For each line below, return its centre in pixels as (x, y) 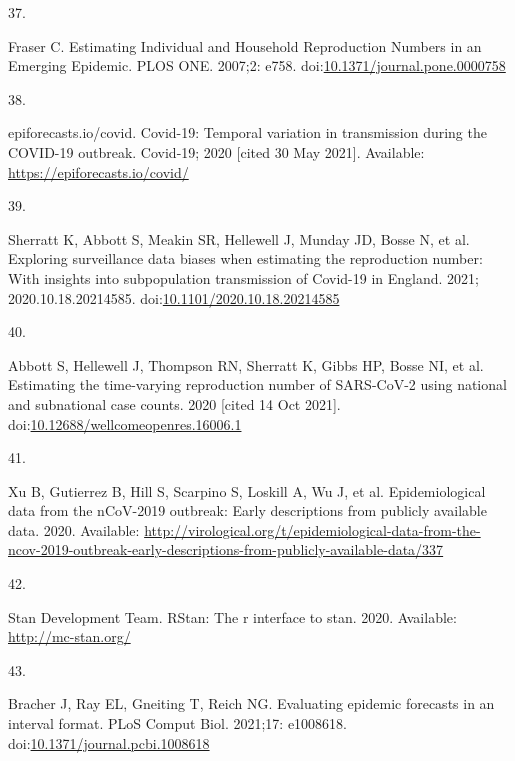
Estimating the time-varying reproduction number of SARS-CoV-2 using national (257, 384)
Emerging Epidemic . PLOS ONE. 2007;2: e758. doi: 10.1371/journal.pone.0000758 (257, 65)
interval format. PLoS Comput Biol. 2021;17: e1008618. (178, 723)
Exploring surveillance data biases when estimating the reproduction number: (245, 258)
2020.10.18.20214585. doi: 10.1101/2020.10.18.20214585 (174, 297)
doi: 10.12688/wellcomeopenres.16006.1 (125, 423)
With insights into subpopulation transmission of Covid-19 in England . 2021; (243, 277)
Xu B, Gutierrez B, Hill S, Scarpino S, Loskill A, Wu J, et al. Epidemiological (247, 490)
